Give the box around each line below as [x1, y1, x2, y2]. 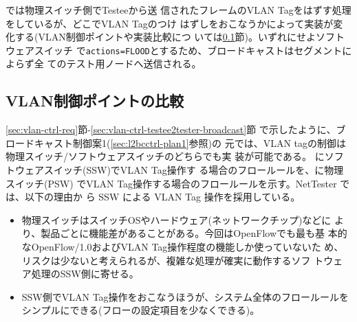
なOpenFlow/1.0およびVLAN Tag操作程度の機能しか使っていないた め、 [21, 239, 344, 253]
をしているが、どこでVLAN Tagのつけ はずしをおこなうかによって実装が [6, 16, 334, 30]
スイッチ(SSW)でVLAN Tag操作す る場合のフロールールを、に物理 [43, 163, 344, 177]
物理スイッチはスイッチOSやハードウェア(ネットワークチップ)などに [21, 212, 332, 227]
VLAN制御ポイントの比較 [6, 90, 184, 111]
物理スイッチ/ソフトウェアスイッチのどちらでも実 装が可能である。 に [6, 149, 325, 163]
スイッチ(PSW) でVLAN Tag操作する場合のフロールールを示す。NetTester [6, 176, 337, 190]
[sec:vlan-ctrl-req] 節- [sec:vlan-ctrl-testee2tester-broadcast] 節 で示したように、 [6, 122, 336, 137]
